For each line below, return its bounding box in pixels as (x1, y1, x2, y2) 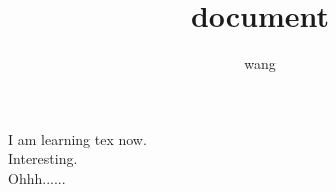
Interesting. (8, 148, 78, 169)
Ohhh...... (8, 167, 66, 188)
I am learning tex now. (8, 128, 147, 149)
